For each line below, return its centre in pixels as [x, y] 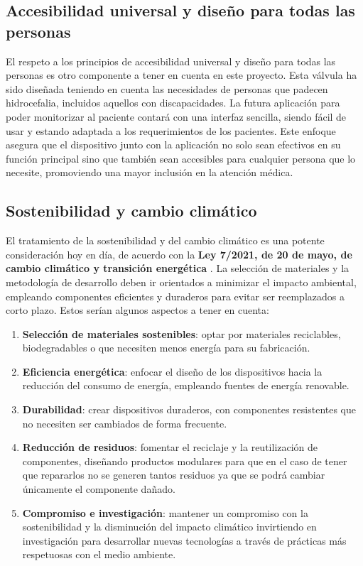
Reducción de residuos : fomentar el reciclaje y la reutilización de [170, 447]
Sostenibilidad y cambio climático [131, 211]
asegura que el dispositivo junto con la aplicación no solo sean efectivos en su [173, 145]
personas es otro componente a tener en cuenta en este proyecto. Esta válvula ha [181, 75]
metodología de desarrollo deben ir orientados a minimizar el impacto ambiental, [181, 282]
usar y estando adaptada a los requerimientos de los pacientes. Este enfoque [171, 130]
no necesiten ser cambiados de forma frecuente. [125, 423]
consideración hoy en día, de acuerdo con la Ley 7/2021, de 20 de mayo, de [179, 254]
